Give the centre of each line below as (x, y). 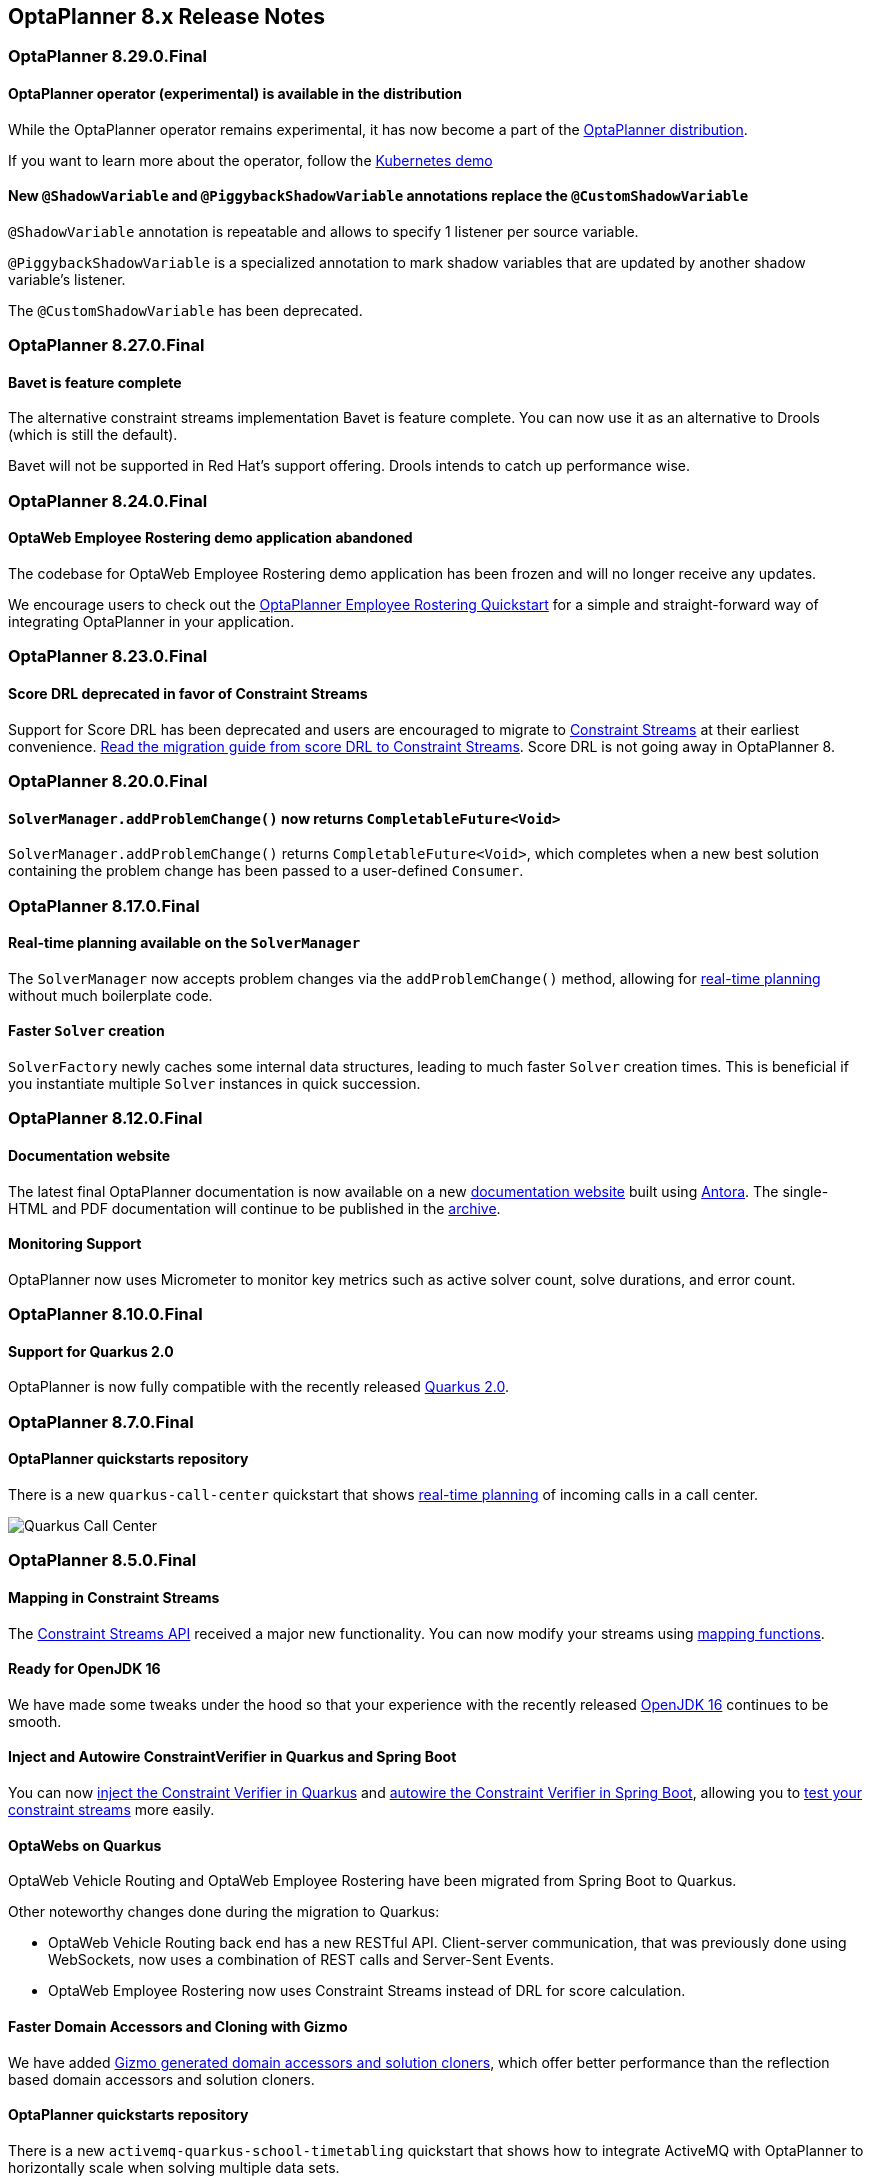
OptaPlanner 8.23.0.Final (108, 656)
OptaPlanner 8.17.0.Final (104, 905)
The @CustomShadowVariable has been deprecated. (185, 310)
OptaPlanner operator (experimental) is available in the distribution (235, 94)
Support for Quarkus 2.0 (91, 1351)
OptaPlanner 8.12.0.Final (105, 1118)
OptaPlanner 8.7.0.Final (101, 1421)
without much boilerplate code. (110, 995)
